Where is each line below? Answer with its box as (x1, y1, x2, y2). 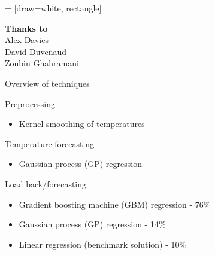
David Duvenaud (5, 45, 67, 57)
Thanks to (5, 22, 48, 34)
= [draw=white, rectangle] (5, 2, 102, 14)
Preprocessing (5, 97, 56, 110)
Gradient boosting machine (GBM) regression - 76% (19, 198, 211, 210)
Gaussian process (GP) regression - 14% (19, 218, 166, 230)
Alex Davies (5, 34, 49, 46)
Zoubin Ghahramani (5, 57, 79, 69)
